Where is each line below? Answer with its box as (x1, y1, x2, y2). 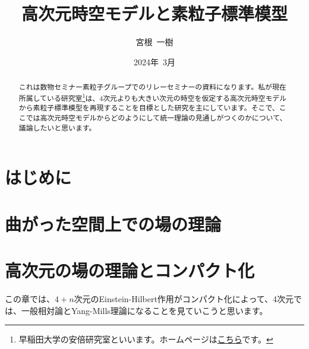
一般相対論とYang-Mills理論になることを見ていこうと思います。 (21, 304, 268, 316)
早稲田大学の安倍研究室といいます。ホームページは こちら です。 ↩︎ (18, 333, 273, 345)
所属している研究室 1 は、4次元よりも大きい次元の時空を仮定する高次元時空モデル (18, 91, 287, 103)
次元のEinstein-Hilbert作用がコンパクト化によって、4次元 (74, 293, 294, 305)
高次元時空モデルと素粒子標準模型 (21, 1, 288, 26)
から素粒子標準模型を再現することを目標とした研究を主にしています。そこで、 (18, 103, 279, 113)
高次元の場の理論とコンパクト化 (5, 258, 255, 283)
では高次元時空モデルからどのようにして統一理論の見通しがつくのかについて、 (26, 113, 287, 123)
